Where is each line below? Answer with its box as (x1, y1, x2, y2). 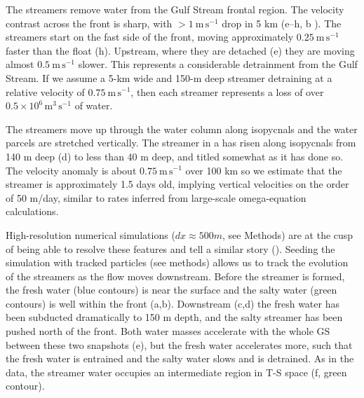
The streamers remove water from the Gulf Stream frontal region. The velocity (6, 2, 344, 16)
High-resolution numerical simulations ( (6, 227, 175, 242)
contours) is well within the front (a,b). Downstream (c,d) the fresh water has (6, 296, 339, 310)
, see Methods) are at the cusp (222, 227, 353, 242)
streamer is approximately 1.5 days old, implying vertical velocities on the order (6, 177, 349, 191)
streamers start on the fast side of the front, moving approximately (6, 29, 294, 44)
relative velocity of (6, 84, 85, 99)
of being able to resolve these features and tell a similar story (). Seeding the (6, 241, 335, 256)
